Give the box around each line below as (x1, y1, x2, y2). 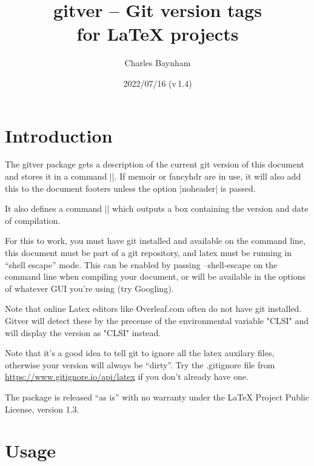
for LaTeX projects (76, 21, 239, 46)
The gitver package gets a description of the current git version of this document (5, 158, 304, 171)
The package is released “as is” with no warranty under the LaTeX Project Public (5, 390, 309, 403)
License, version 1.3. (5, 402, 79, 415)
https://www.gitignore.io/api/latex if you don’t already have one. (5, 370, 249, 383)
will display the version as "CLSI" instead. (5, 326, 161, 339)
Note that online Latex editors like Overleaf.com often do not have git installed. (5, 302, 302, 315)
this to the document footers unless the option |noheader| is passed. (5, 181, 256, 194)
